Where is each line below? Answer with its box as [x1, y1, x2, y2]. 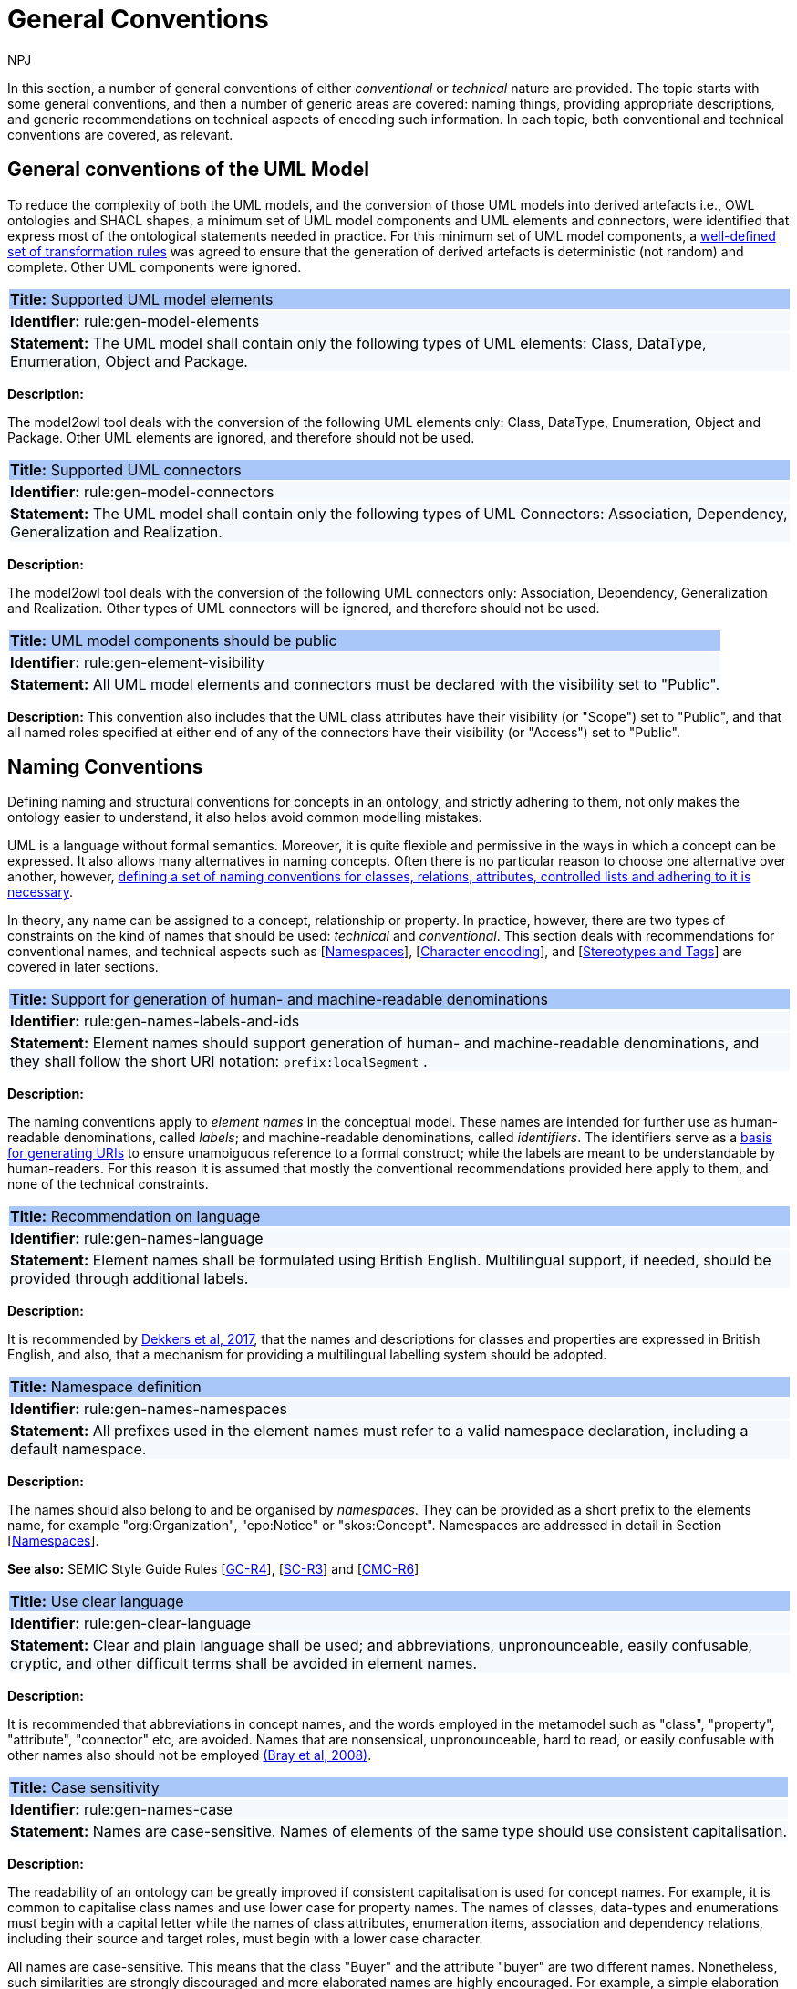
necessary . [7, 884, 74, 901]
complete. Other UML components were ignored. [7, 258, 302, 275]
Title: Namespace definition [10, 1378, 202, 1397]
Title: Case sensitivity [10, 1778, 160, 1797]
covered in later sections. [7, 959, 159, 975]
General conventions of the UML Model [7, 158, 369, 182]
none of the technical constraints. [7, 1176, 209, 1192]
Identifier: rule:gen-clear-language [10, 1614, 252, 1633]
